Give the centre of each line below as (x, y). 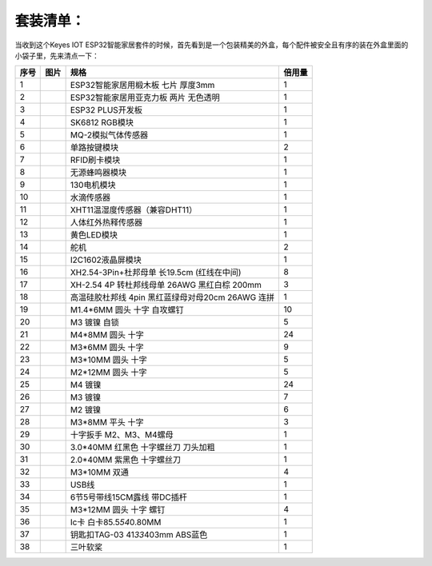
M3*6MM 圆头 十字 (107, 348)
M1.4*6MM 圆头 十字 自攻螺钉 (127, 310)
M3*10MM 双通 (100, 472)
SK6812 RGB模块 (102, 122)
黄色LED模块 (94, 235)
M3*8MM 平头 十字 (107, 422)
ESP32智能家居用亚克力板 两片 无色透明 (145, 98)
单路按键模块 (94, 148)
